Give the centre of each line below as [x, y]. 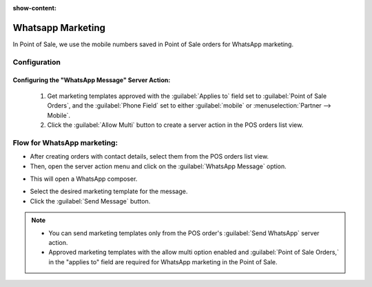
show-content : [34, 8]
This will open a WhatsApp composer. [84, 179]
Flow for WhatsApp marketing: [65, 143]
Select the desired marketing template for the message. [109, 191]
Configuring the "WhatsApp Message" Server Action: [92, 80]
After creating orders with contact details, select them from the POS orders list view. [149, 157]
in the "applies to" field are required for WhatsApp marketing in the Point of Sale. [163, 261]
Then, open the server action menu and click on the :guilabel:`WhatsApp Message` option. [158, 166]
